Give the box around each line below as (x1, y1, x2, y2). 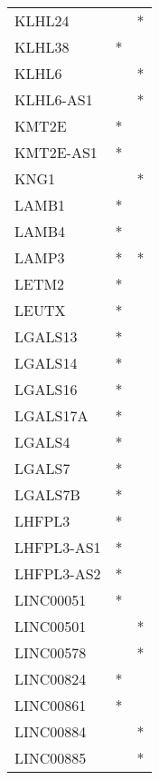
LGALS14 (14, 352, 78, 373)
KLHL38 (14, 36, 70, 57)
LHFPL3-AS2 (14, 563, 101, 584)
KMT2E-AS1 (14, 142, 98, 163)
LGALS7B (14, 484, 80, 505)
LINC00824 (14, 668, 87, 689)
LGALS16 (14, 379, 78, 400)
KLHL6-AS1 (14, 89, 93, 110)
